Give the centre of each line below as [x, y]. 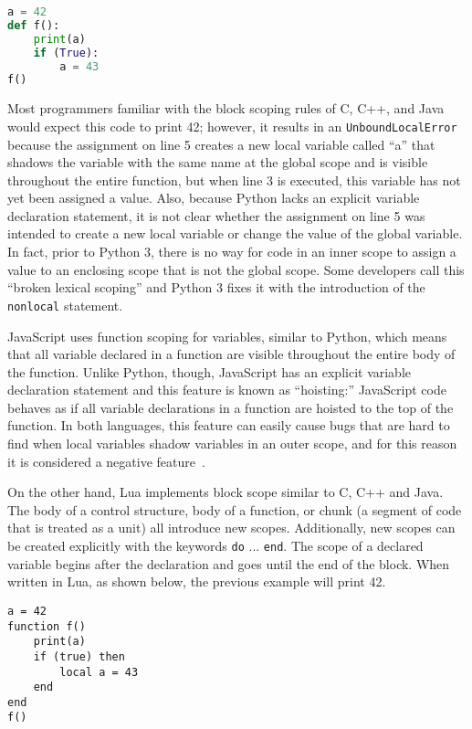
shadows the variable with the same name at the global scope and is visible [218, 162]
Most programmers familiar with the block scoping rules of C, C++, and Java [226, 108]
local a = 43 [99, 672]
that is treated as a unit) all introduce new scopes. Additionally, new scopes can [231, 528]
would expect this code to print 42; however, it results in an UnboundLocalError [232, 126]
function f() [47, 626]
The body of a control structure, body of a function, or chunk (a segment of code [235, 509]
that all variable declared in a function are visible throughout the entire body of [231, 354]
